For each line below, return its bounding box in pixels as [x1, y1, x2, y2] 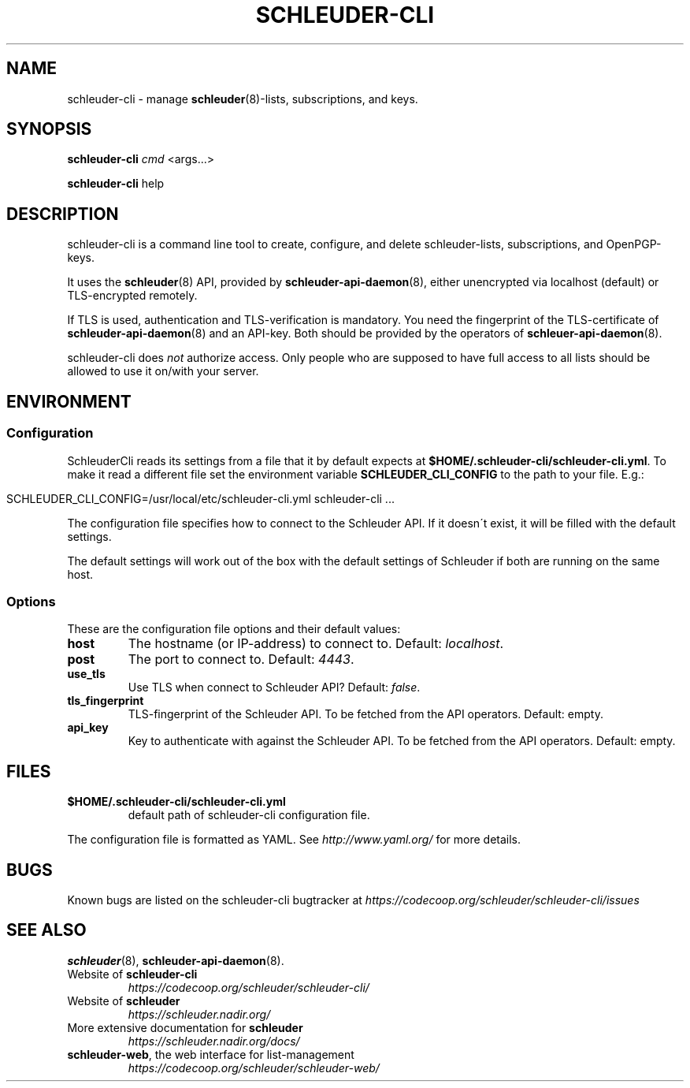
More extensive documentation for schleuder [67, 1020, 303, 1034]
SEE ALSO [6, 920, 87, 941]
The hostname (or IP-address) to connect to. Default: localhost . [128, 635, 504, 652]
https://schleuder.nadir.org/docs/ [128, 1034, 300, 1048]
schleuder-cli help [67, 177, 165, 191]
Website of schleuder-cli [67, 967, 198, 981]
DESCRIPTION [6, 203, 119, 224]
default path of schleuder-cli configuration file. [128, 808, 370, 822]
